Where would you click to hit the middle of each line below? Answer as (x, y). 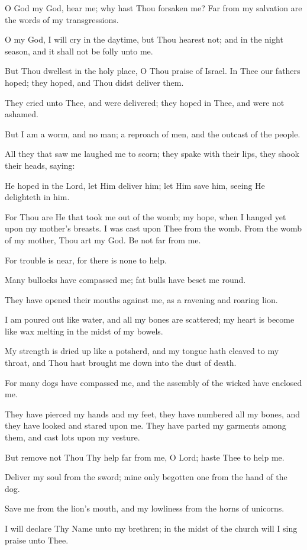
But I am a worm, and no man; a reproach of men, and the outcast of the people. (153, 134)
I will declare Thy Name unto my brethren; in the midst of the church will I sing (151, 528)
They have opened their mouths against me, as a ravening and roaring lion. (141, 299)
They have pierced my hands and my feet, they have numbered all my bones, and (153, 414)
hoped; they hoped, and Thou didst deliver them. (94, 82)
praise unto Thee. (37, 540)
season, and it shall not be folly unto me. (79, 51)
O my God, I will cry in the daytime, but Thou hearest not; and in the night (144, 39)
